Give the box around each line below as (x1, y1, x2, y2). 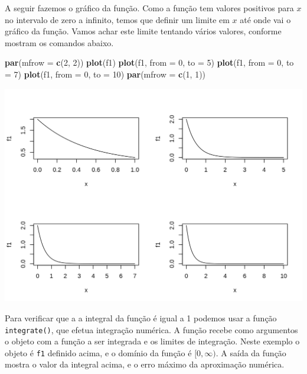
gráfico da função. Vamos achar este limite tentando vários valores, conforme (5, 25, 282, 37)
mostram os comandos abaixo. (5, 36, 114, 49)
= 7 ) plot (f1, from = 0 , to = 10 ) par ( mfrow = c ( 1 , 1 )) (5, 67, 206, 80)
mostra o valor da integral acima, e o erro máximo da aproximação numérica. (5, 358, 285, 370)
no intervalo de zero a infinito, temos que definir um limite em (5, 13, 230, 25)
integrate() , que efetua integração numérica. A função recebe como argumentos (5, 323, 298, 336)
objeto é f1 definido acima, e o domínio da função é (5, 346, 192, 359)
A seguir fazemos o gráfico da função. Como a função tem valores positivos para (5, 2, 294, 14)
